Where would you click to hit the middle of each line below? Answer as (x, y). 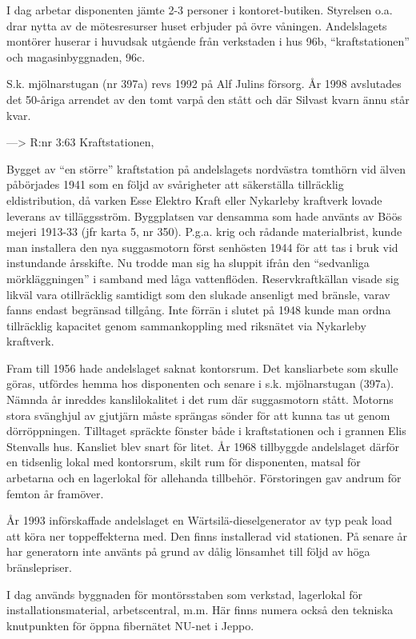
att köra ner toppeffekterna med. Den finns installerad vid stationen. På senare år (207, 535)
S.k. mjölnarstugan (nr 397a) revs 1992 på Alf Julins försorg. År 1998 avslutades (204, 84)
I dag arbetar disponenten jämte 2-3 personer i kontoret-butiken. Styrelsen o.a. (200, 10)
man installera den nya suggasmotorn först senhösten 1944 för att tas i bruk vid (202, 247)
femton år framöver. (55, 493)
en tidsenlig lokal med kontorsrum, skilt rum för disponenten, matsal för (184, 462)
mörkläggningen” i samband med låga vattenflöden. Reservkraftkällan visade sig (203, 278)
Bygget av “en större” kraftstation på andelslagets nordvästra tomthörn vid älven (206, 168)
